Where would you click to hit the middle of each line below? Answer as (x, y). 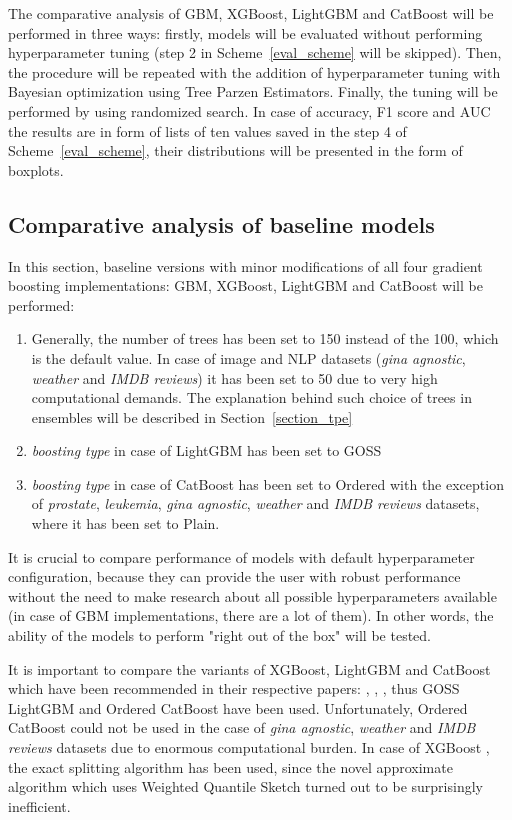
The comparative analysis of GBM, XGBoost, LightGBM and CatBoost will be (251, 13)
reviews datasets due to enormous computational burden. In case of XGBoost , (249, 747)
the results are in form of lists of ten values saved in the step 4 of (207, 130)
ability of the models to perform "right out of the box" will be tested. (219, 635)
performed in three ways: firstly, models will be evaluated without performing (245, 32)
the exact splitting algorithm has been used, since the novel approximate (230, 766)
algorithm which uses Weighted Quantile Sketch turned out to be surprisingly (245, 786)
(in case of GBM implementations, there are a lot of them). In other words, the (251, 615)
